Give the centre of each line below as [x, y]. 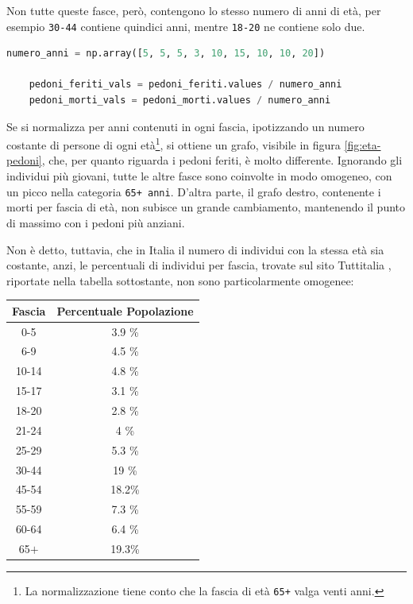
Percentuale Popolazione [125, 310]
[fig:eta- [363, 144]
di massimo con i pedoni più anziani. [96, 222]
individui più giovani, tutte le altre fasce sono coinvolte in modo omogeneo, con [199, 176]
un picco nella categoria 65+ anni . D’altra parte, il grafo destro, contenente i [194, 191]
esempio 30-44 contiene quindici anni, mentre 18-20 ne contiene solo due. [186, 26]
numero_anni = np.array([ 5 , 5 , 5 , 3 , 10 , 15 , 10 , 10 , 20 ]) [166, 54]
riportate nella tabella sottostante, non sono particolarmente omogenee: [180, 280]
